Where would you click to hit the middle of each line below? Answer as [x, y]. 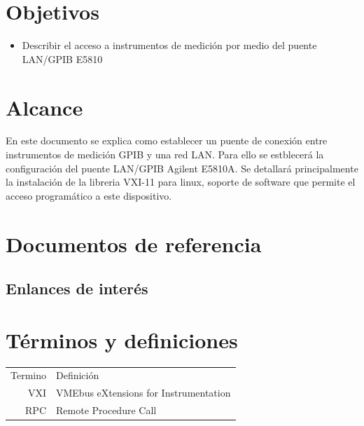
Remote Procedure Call [106, 410]
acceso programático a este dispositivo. [89, 195]
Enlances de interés [77, 288]
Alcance [44, 107]
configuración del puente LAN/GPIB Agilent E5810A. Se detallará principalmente [182, 168]
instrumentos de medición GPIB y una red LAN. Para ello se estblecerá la [165, 154]
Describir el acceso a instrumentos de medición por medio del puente [169, 45]
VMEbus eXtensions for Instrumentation [143, 393]
